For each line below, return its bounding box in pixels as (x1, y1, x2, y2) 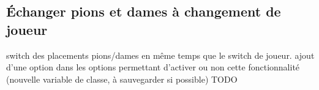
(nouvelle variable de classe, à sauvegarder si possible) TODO (6, 72, 238, 85)
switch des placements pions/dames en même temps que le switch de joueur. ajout (6, 48, 315, 61)
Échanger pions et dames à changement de (6, 2, 281, 21)
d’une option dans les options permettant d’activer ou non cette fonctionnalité (6, 61, 300, 73)
